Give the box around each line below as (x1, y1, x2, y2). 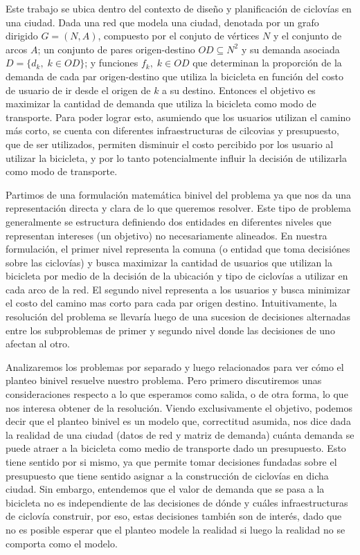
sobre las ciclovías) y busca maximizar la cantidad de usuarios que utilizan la (6, 255, 332, 269)
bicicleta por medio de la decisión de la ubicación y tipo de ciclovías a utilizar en (6, 269, 348, 283)
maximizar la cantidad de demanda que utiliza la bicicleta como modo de (6, 96, 316, 111)
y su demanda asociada (241, 42, 340, 56)
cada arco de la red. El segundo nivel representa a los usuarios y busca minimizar (6, 282, 350, 296)
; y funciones (84, 55, 138, 70)
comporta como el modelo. (6, 536, 118, 550)
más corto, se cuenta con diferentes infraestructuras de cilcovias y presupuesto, (6, 123, 339, 138)
